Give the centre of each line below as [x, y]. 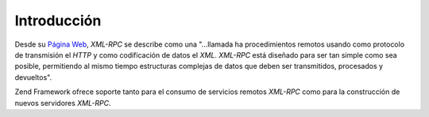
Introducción [58, 21]
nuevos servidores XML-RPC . [63, 103]
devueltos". [33, 77]
